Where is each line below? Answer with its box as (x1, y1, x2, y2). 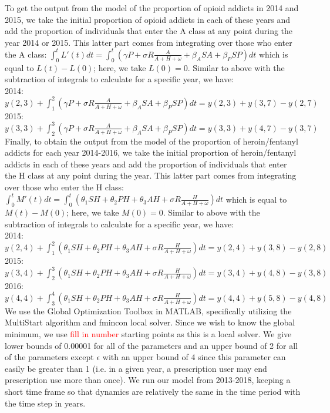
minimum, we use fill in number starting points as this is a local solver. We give (5, 327, 292, 340)
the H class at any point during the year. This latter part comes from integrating (5, 169, 297, 182)
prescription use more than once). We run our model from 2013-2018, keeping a (5, 374, 291, 386)
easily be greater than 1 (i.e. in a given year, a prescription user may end (5, 362, 267, 374)
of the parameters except (5, 351, 94, 363)
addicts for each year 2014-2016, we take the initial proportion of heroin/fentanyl (5, 146, 297, 159)
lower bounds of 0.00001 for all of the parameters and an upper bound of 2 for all (5, 339, 298, 351)
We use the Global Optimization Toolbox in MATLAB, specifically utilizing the (5, 304, 292, 317)
